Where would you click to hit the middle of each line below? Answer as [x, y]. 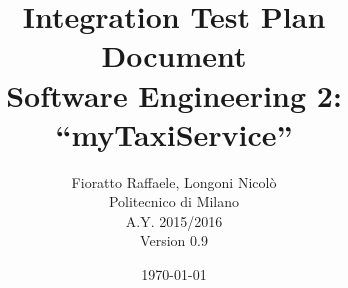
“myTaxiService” [174, 133]
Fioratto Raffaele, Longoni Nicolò [174, 181]
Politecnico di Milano [174, 201]
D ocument [174, 55]
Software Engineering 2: [174, 94]
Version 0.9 [174, 240]
